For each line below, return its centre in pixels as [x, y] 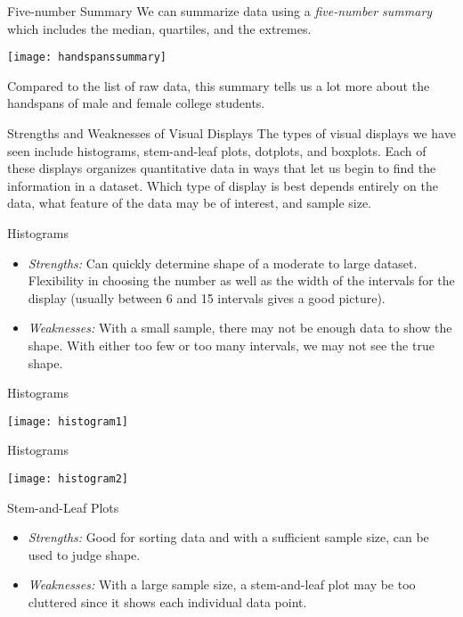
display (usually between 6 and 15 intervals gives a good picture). [207, 297]
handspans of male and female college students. [136, 103]
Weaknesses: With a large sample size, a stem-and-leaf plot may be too [222, 584]
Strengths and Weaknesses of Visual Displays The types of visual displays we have [231, 133]
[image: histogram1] [68, 421]
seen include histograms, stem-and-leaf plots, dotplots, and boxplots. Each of [217, 150]
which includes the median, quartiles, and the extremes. [159, 28]
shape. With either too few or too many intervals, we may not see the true [231, 345]
